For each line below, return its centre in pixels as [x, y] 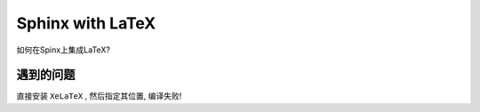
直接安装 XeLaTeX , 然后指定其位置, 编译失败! [99, 96]
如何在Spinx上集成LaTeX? [64, 50]
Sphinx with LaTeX [86, 23]
